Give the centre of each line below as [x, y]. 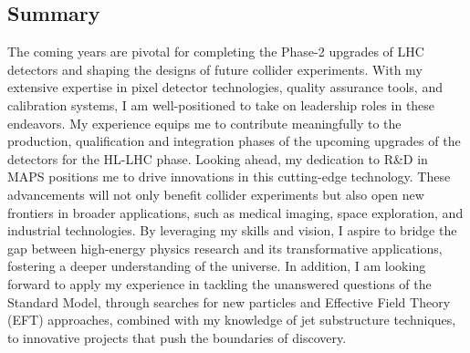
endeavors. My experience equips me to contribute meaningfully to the [204, 123]
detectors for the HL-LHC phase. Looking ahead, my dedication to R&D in [218, 158]
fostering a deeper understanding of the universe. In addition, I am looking [217, 266]
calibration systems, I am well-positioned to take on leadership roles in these [221, 104]
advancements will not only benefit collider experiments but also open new [216, 194]
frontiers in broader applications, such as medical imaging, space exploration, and [235, 212]
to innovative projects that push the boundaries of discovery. [177, 337]
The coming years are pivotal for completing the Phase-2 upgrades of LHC [216, 52]
